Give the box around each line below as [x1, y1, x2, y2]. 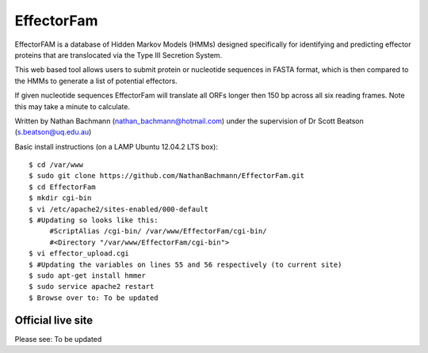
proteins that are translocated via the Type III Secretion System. [14, 50, 223, 59]
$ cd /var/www [29, 161, 83, 169]
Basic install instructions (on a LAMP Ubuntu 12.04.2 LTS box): [14, 142, 218, 151]
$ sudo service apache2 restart [29, 282, 155, 291]
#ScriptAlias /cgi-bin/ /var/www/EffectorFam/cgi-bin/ [49, 226, 267, 236]
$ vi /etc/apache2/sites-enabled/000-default [29, 204, 209, 214]
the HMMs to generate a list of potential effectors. [14, 76, 178, 85]
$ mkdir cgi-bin [29, 194, 92, 203]
